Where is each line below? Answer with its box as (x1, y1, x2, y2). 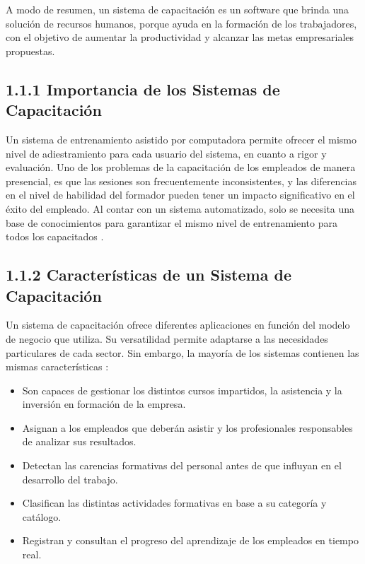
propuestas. (6, 43, 55, 58)
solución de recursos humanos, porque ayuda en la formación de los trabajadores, (6, 16, 357, 30)
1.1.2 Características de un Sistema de (6, 264, 291, 286)
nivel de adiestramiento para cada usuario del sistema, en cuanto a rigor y (6, 146, 327, 160)
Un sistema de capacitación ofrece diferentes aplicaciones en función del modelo (6, 317, 350, 332)
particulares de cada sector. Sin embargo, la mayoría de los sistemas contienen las (6, 345, 359, 360)
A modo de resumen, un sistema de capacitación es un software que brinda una (6, 2, 349, 16)
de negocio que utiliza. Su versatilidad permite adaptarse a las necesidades (6, 331, 328, 346)
